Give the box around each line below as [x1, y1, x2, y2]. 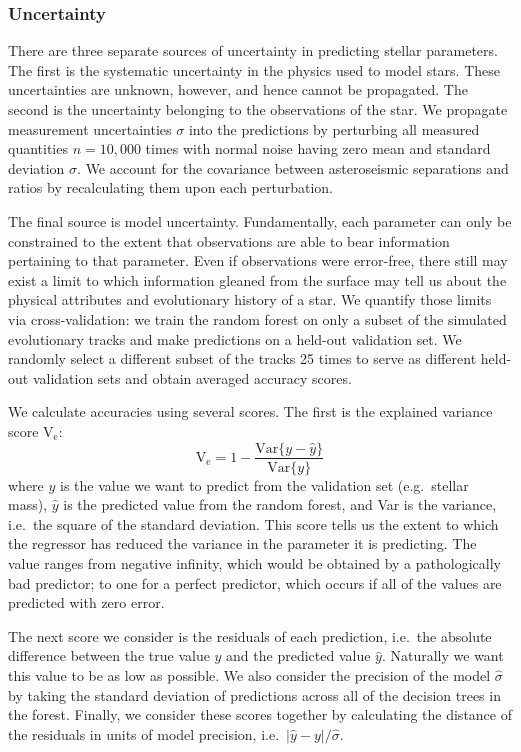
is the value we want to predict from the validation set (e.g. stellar [60, 474, 469, 495]
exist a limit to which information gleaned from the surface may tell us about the [8, 269, 507, 290]
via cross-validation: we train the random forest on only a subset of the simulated [8, 308, 507, 329]
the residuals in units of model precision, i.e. [8, 723, 280, 744]
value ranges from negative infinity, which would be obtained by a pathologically [8, 552, 501, 573]
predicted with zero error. [8, 592, 165, 613]
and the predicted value [226, 645, 371, 666]
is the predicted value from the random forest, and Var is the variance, [63, 494, 497, 515]
